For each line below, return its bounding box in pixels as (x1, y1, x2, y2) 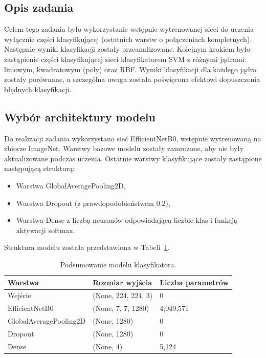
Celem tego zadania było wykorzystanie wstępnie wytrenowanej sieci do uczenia (4, 24, 254, 34)
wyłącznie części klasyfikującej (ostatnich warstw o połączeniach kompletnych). (4, 33, 252, 44)
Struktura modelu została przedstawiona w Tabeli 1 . (4, 242, 170, 252)
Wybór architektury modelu (4, 109, 156, 124)
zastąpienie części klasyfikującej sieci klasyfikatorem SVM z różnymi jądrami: (4, 53, 247, 64)
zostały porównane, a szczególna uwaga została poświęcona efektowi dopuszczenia (4, 74, 260, 85)
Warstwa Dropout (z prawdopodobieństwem (16, 197, 154, 208)
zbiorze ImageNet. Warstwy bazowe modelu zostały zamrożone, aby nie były (4, 143, 244, 154)
